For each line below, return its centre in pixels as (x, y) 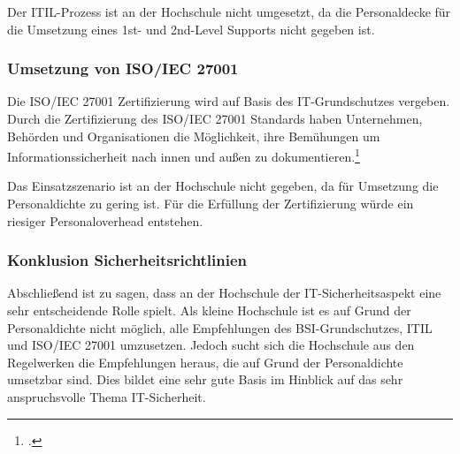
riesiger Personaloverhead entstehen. (105, 220)
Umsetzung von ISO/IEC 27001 (123, 68)
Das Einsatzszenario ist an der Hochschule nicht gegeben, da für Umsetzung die (223, 186)
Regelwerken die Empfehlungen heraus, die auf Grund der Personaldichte (205, 362)
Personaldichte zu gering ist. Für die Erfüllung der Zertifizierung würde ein (211, 204)
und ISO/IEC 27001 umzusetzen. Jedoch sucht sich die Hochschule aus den (211, 345)
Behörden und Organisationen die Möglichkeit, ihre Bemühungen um (194, 136)
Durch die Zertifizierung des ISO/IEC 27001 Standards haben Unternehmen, (215, 118)
